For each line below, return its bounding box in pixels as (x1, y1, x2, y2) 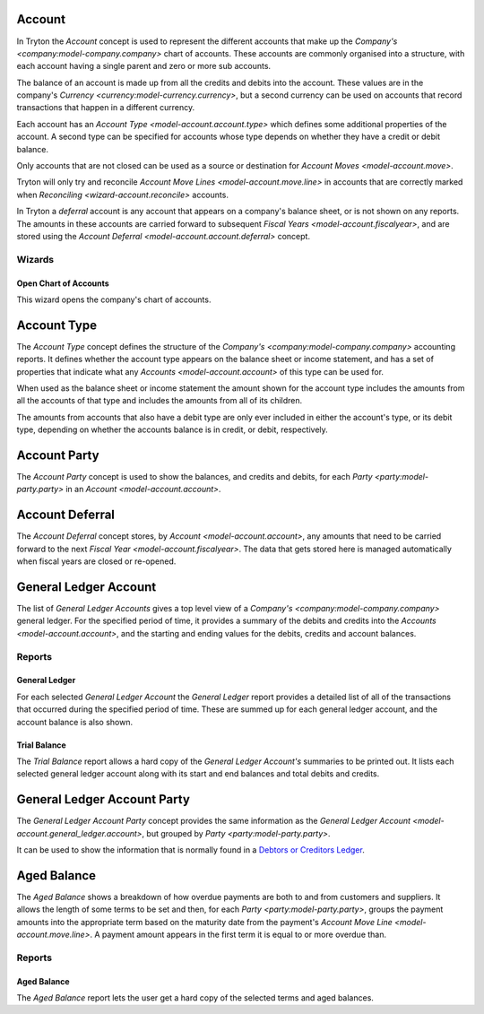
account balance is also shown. (16, 716, 134, 727)
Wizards (16, 253, 55, 265)
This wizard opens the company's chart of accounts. (16, 294, 212, 305)
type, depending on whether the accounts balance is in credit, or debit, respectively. (16, 424, 329, 435)
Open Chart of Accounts (16, 278, 109, 289)
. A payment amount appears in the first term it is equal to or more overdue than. (90, 929, 387, 940)
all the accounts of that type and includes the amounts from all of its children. (16, 395, 303, 406)
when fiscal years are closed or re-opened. (16, 556, 177, 567)
